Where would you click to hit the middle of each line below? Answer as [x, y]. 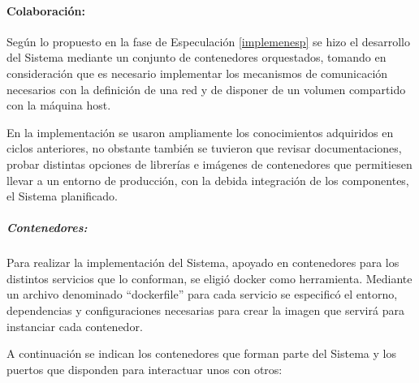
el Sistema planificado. [62, 196]
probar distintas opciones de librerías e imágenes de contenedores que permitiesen [209, 164]
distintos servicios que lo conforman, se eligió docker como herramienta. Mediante [209, 278]
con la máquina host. [59, 105]
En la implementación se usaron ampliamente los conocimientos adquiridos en [200, 132]
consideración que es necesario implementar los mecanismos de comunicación [197, 73]
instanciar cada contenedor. [75, 326]
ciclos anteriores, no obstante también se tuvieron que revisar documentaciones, [204, 148]
